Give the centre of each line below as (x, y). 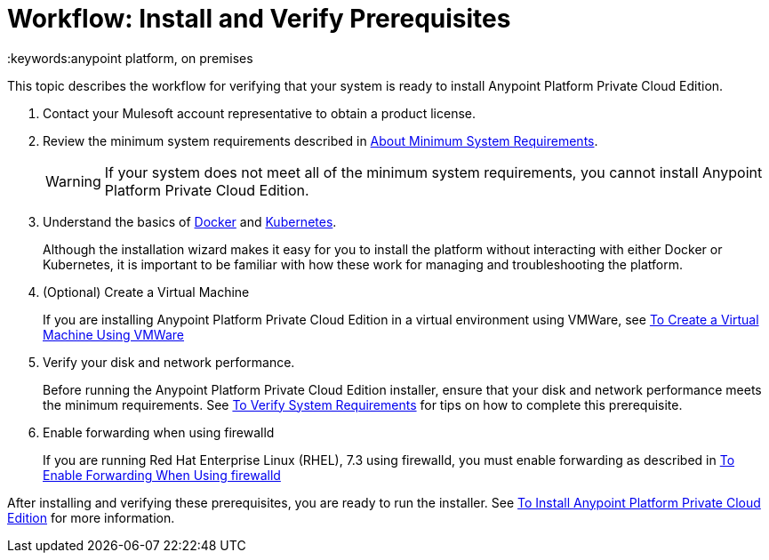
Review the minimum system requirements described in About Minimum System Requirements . (320, 140)
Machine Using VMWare (113, 334)
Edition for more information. (91, 517)
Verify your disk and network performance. (169, 362)
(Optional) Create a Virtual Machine (146, 292)
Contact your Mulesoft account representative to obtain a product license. (259, 113)
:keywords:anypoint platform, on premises (130, 58)
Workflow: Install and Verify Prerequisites (259, 19)
